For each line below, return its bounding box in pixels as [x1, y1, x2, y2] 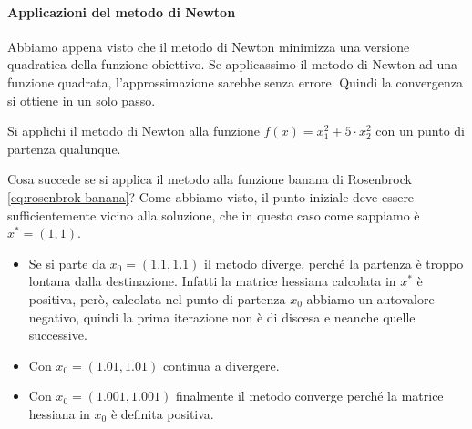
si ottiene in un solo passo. [7, 90, 156, 109]
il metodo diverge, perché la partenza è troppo [204, 253, 464, 272]
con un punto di [375, 121, 466, 140]
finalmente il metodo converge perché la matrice [175, 386, 444, 405]
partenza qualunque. [7, 138, 121, 158]
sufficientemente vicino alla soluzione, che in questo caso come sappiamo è [7, 205, 420, 224]
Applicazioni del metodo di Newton [7, 2, 236, 21]
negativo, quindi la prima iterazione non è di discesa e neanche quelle [28, 307, 416, 326]
